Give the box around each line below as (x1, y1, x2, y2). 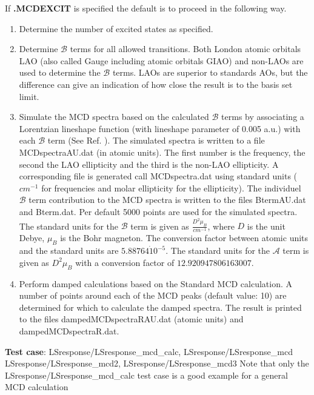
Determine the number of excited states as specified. (19, 22, 213, 35)
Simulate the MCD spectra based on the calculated (19, 110, 209, 123)
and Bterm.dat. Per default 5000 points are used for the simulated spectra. (19, 205, 298, 217)
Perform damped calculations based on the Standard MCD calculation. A (19, 277, 293, 290)
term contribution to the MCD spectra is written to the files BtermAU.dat (28, 193, 306, 206)
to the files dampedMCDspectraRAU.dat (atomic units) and (19, 313, 244, 325)
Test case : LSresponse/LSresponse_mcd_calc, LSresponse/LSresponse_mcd (5, 345, 293, 357)
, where (207, 219, 235, 232)
